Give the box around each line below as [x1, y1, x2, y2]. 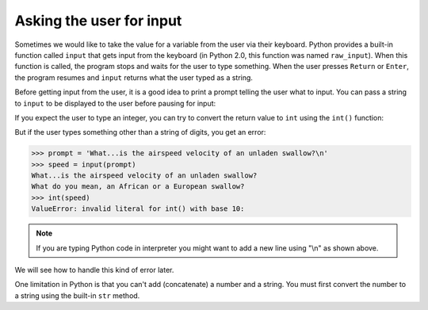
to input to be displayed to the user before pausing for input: [14, 98, 216, 108]
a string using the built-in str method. [14, 290, 140, 300]
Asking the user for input [14, 12, 182, 29]
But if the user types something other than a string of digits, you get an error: [14, 128, 266, 137]
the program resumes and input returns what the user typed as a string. [14, 72, 254, 82]
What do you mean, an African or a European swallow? [31, 182, 245, 191]
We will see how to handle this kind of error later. [14, 265, 174, 274]
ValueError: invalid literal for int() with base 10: [31, 205, 245, 213]
